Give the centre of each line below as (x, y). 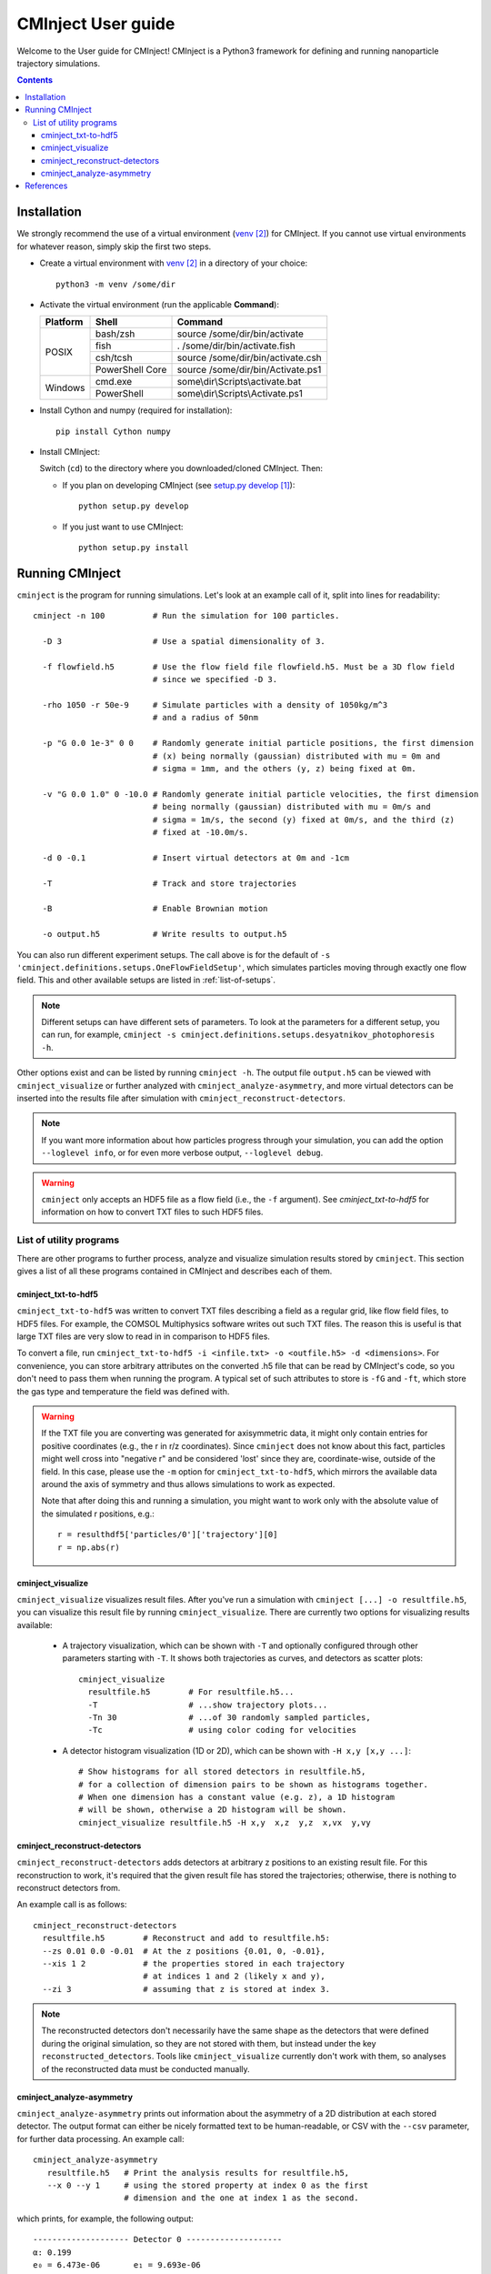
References (46, 186)
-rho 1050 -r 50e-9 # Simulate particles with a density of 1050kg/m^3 (215, 705)
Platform (64, 322)
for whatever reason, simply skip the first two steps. (114, 247)
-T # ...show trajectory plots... (208, 1705)
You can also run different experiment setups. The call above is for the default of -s (174, 954)
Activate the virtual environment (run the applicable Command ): (159, 304)
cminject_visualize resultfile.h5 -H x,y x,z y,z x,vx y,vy (225, 1822)
